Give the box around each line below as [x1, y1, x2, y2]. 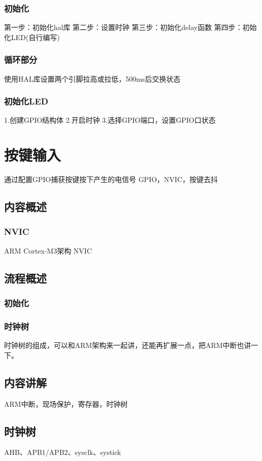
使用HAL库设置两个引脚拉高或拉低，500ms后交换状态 [4, 73, 180, 84]
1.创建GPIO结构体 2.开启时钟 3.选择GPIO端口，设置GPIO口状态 [4, 115, 216, 125]
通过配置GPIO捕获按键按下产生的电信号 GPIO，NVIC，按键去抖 [4, 174, 218, 185]
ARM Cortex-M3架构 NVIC [4, 245, 92, 256]
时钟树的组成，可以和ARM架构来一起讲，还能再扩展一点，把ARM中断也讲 [4, 340, 251, 350]
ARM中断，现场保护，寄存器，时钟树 [4, 398, 128, 409]
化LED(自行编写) [4, 31, 60, 42]
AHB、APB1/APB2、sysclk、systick [4, 447, 121, 457]
